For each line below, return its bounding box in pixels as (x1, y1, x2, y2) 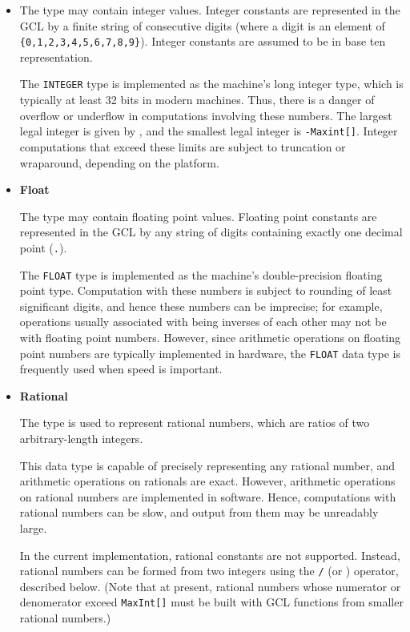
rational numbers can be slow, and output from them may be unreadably (19, 504, 379, 521)
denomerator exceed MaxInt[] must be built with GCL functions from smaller (19, 594, 404, 610)
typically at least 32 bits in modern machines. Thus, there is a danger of (19, 91, 375, 108)
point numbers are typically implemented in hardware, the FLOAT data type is (19, 344, 400, 361)
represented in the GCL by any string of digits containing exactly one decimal (19, 223, 403, 240)
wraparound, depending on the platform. (19, 154, 219, 171)
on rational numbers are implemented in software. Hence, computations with (19, 488, 396, 505)
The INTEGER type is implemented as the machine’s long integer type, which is (19, 75, 404, 92)
